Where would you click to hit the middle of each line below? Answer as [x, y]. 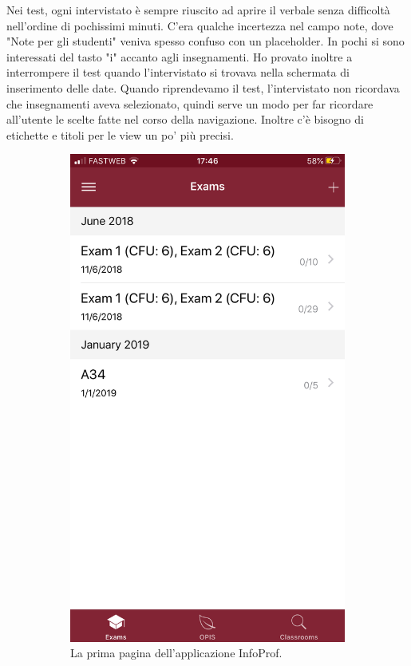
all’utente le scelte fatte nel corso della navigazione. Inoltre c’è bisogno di [185, 119]
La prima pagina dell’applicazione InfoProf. [176, 653]
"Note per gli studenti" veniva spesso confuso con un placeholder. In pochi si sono [205, 41]
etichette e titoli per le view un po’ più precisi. [120, 134]
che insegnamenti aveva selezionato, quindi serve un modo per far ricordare [190, 103]
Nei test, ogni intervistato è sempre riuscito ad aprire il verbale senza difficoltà [198, 10]
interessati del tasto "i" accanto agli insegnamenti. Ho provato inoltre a [180, 56]
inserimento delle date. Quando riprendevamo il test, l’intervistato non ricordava [203, 87]
